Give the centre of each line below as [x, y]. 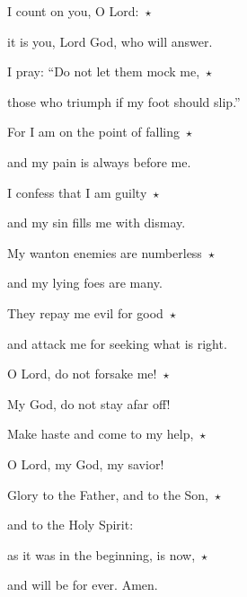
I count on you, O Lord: [73, 11]
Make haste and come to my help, [101, 434]
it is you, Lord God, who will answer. [110, 41]
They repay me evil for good [85, 312]
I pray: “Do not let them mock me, [104, 71]
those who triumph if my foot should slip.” [124, 101]
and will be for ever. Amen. [83, 585]
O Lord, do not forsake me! [82, 374]
